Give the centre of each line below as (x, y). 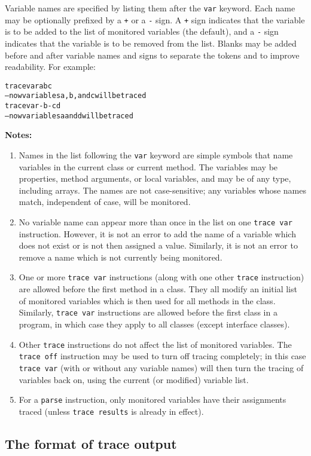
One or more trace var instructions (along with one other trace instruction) (161, 277)
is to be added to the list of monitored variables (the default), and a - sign (142, 31)
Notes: (19, 135)
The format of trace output (91, 443)
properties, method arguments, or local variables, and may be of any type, (155, 178)
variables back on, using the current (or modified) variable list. (134, 379)
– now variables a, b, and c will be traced (76, 96)
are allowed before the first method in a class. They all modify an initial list (158, 289)
